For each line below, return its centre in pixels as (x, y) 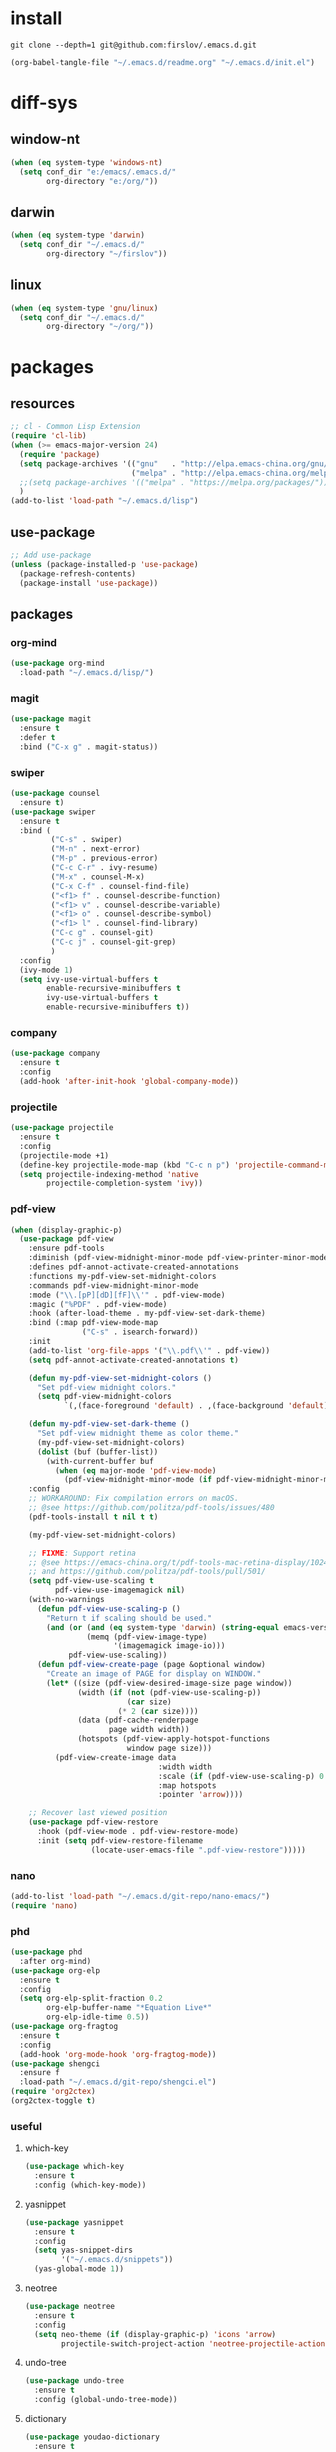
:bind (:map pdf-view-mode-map (93, 1323)
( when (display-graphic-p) (66, 1230)
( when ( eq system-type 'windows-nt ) (86, 162)
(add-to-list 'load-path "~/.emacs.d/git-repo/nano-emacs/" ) (140, 1896)
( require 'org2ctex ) (53, 2092)
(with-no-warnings (66, 1600)
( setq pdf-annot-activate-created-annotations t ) (134, 1360)
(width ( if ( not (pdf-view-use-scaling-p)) (169, 1692)
